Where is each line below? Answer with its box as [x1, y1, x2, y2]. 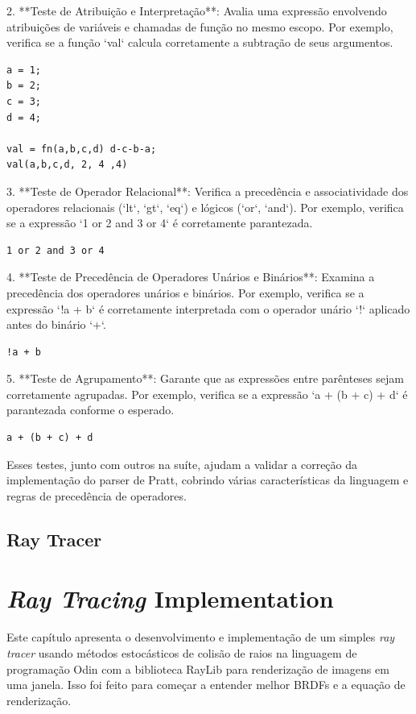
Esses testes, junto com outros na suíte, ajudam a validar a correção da [6, 455, 358, 472]
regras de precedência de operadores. [6, 487, 187, 504]
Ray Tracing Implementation [6, 582, 334, 616]
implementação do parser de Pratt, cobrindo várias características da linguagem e [6, 471, 409, 488]
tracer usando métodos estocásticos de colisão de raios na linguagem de [6, 644, 357, 661]
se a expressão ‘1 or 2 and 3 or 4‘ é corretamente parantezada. [6, 214, 313, 231]
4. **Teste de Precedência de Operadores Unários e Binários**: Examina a [6, 268, 375, 285]
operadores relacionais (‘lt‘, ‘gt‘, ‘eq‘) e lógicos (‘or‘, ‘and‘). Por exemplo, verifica [6, 198, 404, 215]
